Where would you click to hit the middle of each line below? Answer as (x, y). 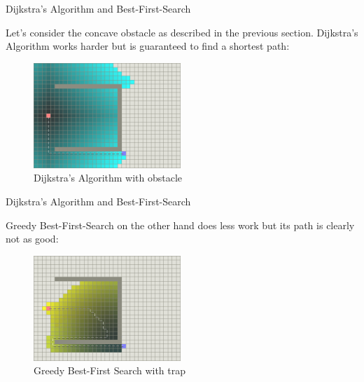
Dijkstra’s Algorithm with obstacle (108, 178)
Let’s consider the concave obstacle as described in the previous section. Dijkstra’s (182, 32)
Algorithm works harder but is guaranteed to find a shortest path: (148, 46)
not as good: (32, 239)
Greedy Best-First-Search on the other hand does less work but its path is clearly (180, 225)
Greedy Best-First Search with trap (110, 370)
